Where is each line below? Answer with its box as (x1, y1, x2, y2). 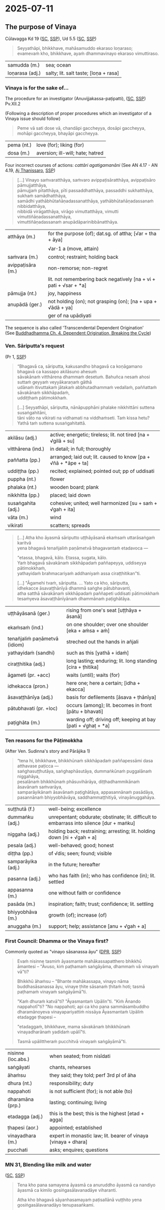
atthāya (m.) (7, 233, 36, 240)
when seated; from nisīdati (49, 1053, 110, 1059)
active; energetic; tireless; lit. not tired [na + (50, 431, 150, 438)
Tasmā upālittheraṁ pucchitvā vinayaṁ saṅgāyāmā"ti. (17, 1039, 127, 1045)
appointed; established (49, 1124, 102, 1131)
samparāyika (7, 858, 37, 864)
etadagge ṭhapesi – (17, 1014, 56, 1020)
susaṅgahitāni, (17, 409, 47, 415)
